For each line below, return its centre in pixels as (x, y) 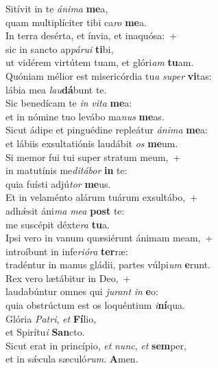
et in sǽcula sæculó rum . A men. (72, 359)
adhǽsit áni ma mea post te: (65, 210)
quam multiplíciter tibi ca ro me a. (76, 22)
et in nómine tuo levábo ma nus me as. (85, 116)
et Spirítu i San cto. (45, 332)
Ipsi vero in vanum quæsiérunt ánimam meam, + (109, 238)
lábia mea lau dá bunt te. (56, 89)
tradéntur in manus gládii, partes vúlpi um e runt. (108, 264)
